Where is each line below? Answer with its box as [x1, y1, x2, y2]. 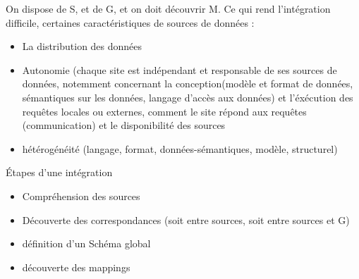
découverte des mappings [22, 259, 130, 274]
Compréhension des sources [22, 188, 140, 203]
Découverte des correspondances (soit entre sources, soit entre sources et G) [22, 212, 350, 227]
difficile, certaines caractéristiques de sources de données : [6, 15, 255, 30]
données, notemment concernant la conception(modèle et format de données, [22, 76, 353, 91]
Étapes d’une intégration [6, 165, 113, 180]
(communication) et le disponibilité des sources [22, 118, 226, 132]
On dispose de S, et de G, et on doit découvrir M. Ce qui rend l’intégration [6, 1, 331, 15]
